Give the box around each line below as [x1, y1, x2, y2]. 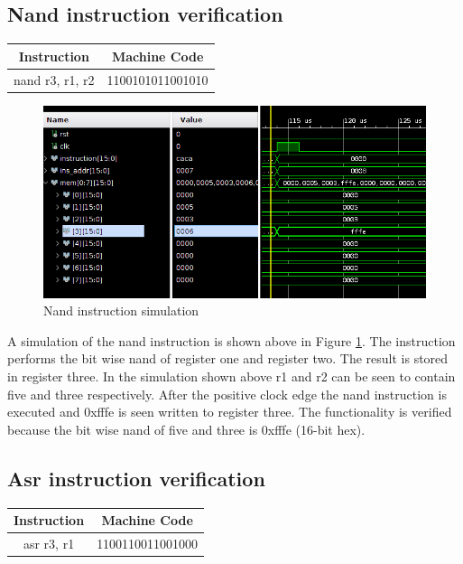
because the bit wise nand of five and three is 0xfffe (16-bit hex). [7, 419, 366, 438]
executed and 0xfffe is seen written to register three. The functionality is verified [7, 402, 452, 421]
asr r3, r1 [23, 533, 75, 552]
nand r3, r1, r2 [14, 70, 95, 89]
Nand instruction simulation [43, 301, 199, 320]
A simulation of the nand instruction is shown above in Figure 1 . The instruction [7, 331, 456, 350]
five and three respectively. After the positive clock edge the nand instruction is [7, 384, 447, 403]
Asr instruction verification [7, 464, 265, 492]
